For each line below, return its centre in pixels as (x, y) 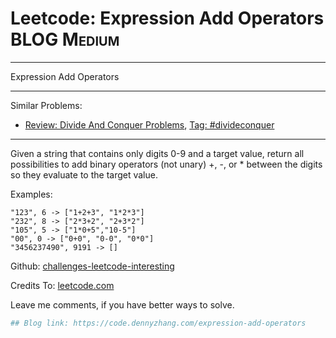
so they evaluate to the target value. (84, 174)
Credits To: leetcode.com (62, 285)
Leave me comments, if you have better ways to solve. (122, 304)
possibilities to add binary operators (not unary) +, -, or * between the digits (166, 164)
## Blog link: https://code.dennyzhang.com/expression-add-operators (158, 323)
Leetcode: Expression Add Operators (167, 18)
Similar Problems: (46, 105)
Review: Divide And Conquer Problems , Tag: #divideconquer (149, 124)
